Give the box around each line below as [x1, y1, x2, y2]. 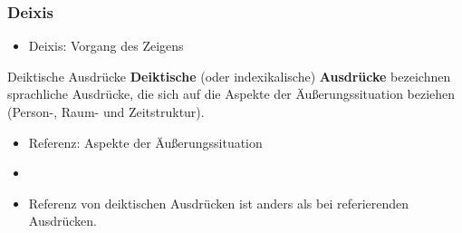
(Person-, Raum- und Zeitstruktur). [7, 102, 205, 121]
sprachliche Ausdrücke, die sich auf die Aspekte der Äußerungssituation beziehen [7, 84, 456, 103]
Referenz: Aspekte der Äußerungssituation [28, 132, 263, 151]
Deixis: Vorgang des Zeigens [28, 36, 184, 55]
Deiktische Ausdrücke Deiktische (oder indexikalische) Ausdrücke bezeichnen [7, 66, 451, 85]
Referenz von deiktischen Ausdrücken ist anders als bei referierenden [28, 193, 409, 212]
